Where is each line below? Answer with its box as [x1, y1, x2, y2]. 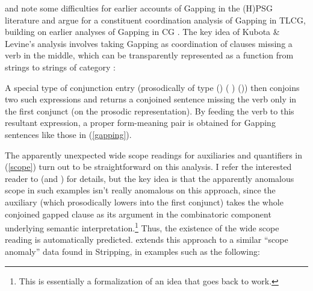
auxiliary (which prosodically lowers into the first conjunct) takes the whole [5, 195, 284, 208]
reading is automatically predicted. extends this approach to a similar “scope [5, 233, 288, 246]
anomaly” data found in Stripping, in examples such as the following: [5, 245, 260, 257]
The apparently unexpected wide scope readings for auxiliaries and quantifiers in [5, 148, 303, 161]
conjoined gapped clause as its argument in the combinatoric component [5, 207, 271, 220]
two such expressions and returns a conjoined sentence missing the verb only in [5, 93, 297, 105]
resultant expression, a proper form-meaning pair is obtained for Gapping [5, 116, 276, 129]
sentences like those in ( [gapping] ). [5, 128, 132, 140]
